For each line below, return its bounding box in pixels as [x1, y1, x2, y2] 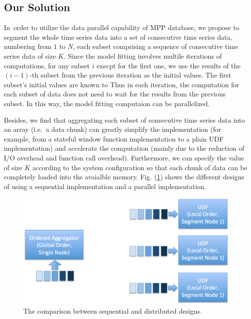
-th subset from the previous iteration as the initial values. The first [30, 70, 231, 80]
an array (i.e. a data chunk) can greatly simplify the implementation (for [4, 124, 221, 134]
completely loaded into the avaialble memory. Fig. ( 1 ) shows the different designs [4, 172, 245, 182]
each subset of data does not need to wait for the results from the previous [4, 89, 226, 99]
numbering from [4, 41, 52, 51]
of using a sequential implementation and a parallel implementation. [4, 181, 206, 191]
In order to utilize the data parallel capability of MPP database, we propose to [4, 22, 239, 32]
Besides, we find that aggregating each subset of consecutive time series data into [4, 114, 245, 125]
